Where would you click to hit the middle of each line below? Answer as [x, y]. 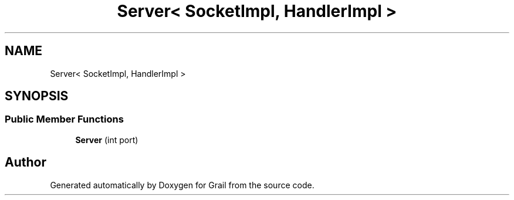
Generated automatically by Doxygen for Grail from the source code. [182, 185]
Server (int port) [107, 140]
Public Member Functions [64, 119]
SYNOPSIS [37, 96]
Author [26, 162]
